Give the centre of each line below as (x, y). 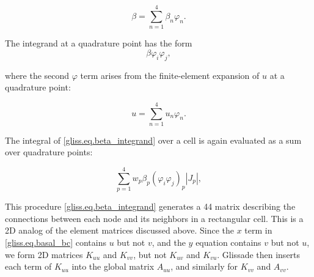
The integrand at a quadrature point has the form (99, 43)
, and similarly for (204, 266)
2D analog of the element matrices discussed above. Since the (119, 230)
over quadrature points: (49, 152)
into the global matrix (113, 266)
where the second (37, 75)
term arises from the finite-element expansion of (170, 75)
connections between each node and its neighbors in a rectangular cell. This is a (154, 218)
